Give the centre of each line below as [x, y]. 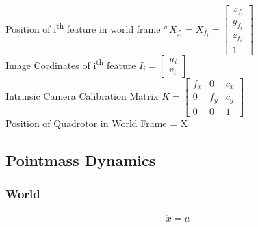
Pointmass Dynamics [81, 160]
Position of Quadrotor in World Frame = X [97, 123]
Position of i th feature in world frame [83, 28]
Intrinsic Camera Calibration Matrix [82, 95]
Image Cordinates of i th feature [71, 64]
